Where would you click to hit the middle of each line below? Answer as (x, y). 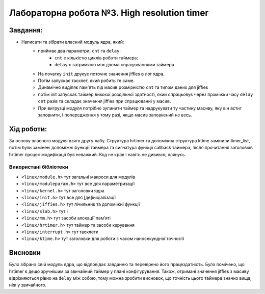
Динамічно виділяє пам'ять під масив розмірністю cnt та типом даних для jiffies (123, 87)
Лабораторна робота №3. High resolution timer (109, 13)
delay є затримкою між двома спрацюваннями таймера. (115, 65)
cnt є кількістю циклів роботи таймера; (96, 58)
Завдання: (26, 30)
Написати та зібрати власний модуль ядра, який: (73, 42)
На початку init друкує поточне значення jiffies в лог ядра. (101, 74)
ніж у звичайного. (28, 285)
